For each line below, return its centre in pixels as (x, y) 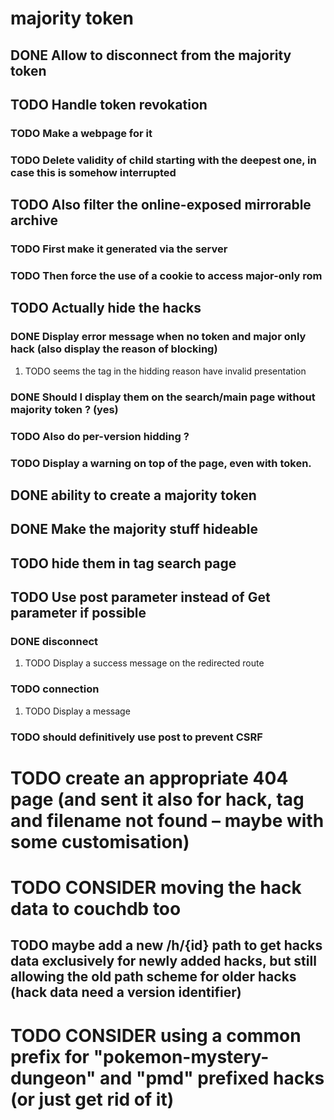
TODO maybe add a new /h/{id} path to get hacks (166, 945)
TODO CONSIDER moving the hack (156, 887)
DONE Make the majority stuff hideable (134, 529)
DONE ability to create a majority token (133, 495)
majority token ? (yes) (64, 409)
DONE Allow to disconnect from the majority (151, 55)
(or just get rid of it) (92, 1099)
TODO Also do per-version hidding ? (100, 436)
